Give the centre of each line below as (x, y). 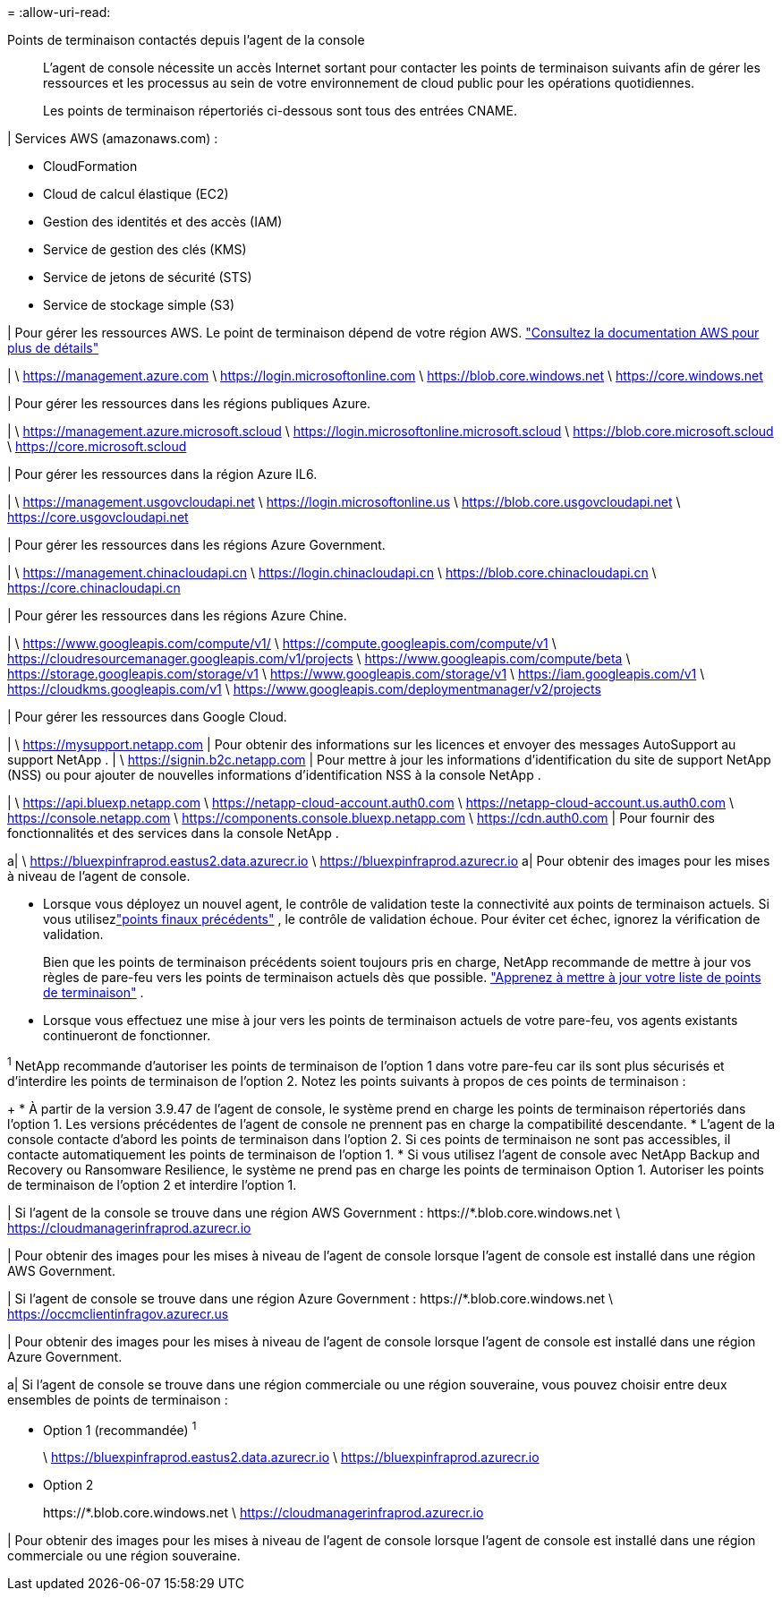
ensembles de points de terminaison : (118, 1399)
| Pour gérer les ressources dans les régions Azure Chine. (177, 615)
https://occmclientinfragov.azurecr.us (118, 1313)
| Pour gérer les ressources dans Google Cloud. (147, 717)
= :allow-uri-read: (59, 12)
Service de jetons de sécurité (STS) (148, 277)
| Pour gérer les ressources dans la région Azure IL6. (162, 474)
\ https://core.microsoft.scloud (97, 446)
